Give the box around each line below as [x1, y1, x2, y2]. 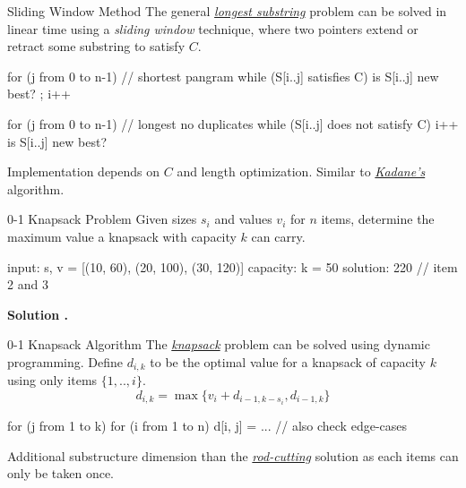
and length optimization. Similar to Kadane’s [177, 162, 426, 181]
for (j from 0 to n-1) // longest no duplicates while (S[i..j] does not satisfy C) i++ [7, 114, 459, 133]
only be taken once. [7, 464, 114, 483]
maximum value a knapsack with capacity [7, 227, 237, 245]
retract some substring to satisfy [7, 37, 186, 56]
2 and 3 [7, 275, 48, 294]
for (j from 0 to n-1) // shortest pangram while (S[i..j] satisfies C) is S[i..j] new [7, 66, 439, 85]
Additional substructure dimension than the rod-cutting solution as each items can [7, 446, 459, 465]
